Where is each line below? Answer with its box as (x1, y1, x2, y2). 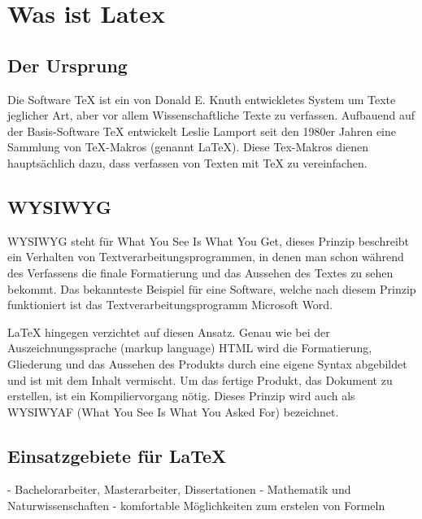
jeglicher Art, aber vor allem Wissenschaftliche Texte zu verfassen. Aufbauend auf (7, 107, 415, 124)
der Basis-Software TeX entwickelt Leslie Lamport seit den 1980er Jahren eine (7, 122, 396, 139)
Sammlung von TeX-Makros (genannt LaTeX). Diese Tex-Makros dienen (7, 138, 369, 155)
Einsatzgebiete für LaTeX (7, 443, 227, 468)
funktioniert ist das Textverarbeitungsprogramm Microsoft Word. (7, 296, 333, 313)
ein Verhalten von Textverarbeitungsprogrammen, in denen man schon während (7, 248, 404, 265)
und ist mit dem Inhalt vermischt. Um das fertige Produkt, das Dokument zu (7, 371, 393, 388)
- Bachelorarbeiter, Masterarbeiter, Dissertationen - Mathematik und (7, 481, 351, 498)
